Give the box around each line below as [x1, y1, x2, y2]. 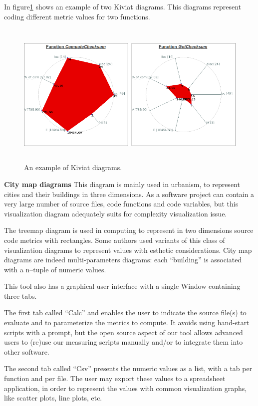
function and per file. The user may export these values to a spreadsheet [4, 373, 226, 384]
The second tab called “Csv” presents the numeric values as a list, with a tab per [4, 363, 253, 374]
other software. [4, 346, 49, 357]
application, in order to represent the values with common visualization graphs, [4, 383, 247, 393]
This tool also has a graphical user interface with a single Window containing [4, 281, 241, 291]
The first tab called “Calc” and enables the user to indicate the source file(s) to [4, 307, 247, 318]
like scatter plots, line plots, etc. [4, 393, 102, 403]
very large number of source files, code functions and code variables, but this [4, 199, 239, 209]
